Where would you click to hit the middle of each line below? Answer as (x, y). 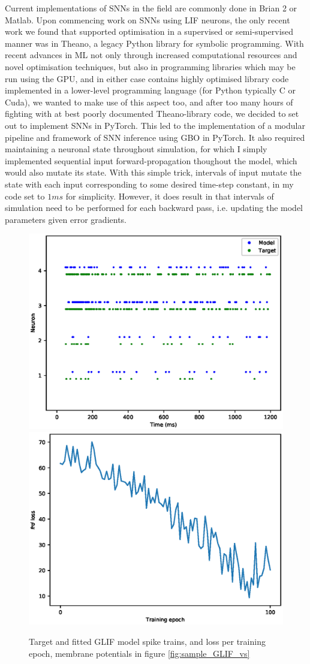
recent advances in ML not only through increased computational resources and (151, 55)
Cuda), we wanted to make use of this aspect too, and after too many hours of (149, 102)
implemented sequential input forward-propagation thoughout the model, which (151, 160)
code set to (25, 196)
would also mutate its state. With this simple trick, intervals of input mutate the (153, 172)
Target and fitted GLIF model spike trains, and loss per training (147, 642)
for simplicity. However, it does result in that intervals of (170, 196)
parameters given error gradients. (66, 219)
